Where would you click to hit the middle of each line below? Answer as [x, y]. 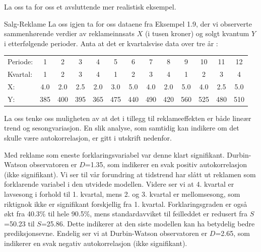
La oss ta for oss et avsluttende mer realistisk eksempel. [90, 7]
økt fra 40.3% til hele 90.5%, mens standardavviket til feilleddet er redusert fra [126, 214]
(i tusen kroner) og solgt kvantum [197, 33]
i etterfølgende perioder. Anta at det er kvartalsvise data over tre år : [111, 43]
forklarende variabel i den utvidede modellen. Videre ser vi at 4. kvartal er [119, 184]
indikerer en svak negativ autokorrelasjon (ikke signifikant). [96, 243]
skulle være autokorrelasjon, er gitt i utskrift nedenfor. [88, 137]
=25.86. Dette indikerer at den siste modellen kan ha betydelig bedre [148, 223]
